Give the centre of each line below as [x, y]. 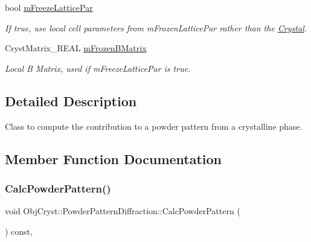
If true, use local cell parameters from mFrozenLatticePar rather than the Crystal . [156, 27]
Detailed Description [71, 100]
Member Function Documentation [114, 158]
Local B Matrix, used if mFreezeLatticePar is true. [98, 68]
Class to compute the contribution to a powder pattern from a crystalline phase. [154, 126]
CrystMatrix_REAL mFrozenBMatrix [76, 48]
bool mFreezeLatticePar [49, 7]
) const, [19, 231]
